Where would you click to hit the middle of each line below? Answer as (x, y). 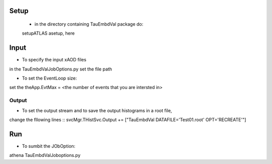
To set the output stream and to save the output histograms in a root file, (97, 110)
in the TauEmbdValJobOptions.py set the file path (61, 69)
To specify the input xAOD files (54, 60)
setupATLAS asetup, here (48, 33)
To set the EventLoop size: (50, 78)
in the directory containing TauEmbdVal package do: (89, 24)
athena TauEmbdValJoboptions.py (45, 155)
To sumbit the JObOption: (49, 146)
